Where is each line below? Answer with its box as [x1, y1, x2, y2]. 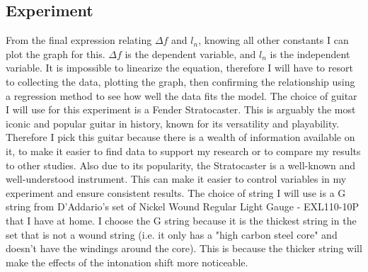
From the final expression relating [6, 33, 152, 47]
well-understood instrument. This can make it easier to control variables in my [6, 171, 347, 186]
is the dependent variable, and [125, 46, 256, 61]
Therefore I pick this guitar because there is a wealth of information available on [6, 130, 355, 144]
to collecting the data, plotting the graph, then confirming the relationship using [6, 74, 355, 89]
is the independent [270, 46, 350, 61]
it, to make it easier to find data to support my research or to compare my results [6, 143, 361, 158]
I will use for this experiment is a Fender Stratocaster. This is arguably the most [6, 102, 356, 117]
